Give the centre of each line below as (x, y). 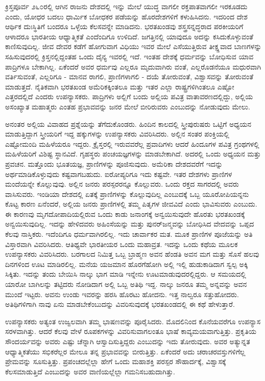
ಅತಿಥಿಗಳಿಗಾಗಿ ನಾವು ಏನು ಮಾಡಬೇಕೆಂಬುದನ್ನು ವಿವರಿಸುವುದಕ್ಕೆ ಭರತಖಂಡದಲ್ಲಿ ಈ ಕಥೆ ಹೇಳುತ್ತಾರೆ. (120, 304)
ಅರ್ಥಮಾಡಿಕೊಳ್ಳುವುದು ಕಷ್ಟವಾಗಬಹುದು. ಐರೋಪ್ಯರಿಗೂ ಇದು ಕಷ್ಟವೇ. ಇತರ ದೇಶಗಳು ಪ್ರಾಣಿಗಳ (119, 174)
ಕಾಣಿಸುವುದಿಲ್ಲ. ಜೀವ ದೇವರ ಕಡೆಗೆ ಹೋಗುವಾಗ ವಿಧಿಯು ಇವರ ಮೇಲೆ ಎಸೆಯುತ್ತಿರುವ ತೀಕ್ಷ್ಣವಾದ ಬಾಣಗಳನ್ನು (134, 46)
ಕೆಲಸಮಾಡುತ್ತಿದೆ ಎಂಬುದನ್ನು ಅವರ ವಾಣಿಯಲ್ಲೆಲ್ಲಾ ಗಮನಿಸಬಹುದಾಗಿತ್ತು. (90, 371)
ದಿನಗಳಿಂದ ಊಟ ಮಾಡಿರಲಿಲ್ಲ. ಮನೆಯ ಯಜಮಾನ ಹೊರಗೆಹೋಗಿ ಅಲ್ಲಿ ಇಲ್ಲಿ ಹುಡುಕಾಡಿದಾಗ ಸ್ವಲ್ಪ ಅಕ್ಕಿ (127, 264)
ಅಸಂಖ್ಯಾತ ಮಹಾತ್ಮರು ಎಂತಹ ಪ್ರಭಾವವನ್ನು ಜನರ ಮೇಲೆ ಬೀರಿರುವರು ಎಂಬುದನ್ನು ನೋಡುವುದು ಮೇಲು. (128, 106)
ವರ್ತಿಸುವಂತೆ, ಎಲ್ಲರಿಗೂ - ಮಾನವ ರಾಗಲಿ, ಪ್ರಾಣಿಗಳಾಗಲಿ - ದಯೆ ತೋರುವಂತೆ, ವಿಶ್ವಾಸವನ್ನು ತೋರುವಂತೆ (129, 76)
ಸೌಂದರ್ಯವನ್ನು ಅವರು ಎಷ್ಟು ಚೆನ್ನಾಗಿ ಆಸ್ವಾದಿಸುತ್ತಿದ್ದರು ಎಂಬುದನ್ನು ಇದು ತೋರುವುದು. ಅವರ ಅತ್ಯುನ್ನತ (128, 341)
